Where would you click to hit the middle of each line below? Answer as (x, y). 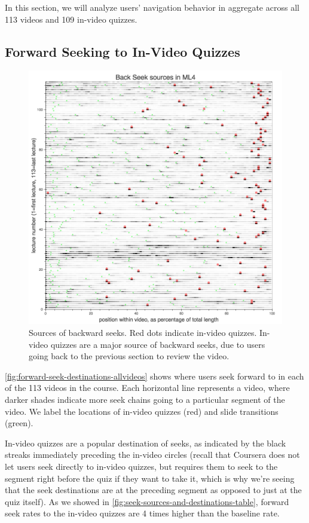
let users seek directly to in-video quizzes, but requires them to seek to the (141, 466)
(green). (19, 423)
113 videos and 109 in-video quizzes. (71, 19)
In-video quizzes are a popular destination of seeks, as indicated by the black (146, 443)
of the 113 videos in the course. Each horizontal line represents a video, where (147, 388)
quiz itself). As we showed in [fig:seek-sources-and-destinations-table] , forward (147, 501)
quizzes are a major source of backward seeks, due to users (158, 344)
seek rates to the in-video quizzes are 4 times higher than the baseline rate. (142, 513)
